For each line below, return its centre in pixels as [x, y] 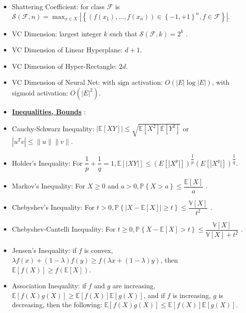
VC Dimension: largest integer [57, 33]
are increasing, [134, 286]
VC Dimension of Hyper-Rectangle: [64, 66]
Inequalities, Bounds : [49, 111]
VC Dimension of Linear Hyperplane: [67, 50]
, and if [154, 295]
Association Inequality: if [49, 286]
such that [123, 33]
